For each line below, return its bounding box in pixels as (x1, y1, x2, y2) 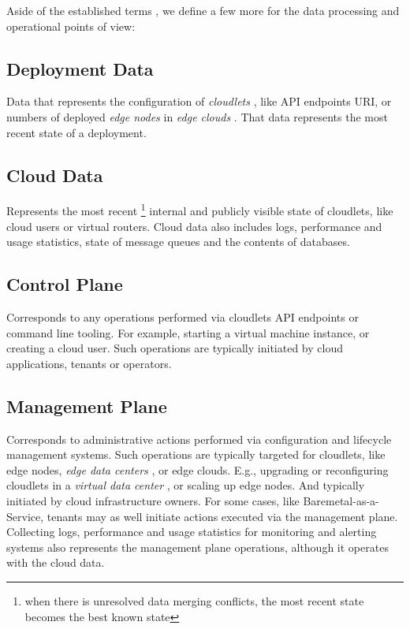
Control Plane (6, 272, 123, 296)
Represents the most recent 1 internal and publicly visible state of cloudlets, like (6, 200, 393, 219)
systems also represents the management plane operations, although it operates (6, 538, 389, 555)
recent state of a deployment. (6, 124, 147, 140)
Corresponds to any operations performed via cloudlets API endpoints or (6, 309, 359, 326)
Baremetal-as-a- (303, 492, 379, 508)
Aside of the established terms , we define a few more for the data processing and (6, 2, 400, 18)
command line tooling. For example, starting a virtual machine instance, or (6, 324, 370, 341)
